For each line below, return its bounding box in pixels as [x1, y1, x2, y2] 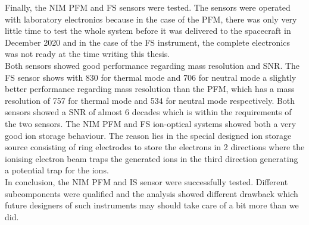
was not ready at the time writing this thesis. [5, 47, 170, 60]
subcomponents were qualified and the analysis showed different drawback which [5, 187, 298, 199]
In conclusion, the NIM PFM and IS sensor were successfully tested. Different [5, 175, 288, 188]
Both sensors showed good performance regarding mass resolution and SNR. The [5, 59, 300, 71]
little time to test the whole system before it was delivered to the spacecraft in [5, 24, 291, 37]
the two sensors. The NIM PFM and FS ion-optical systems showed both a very [5, 117, 296, 129]
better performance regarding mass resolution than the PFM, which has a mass [5, 83, 295, 95]
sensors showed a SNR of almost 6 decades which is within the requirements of [5, 106, 292, 118]
